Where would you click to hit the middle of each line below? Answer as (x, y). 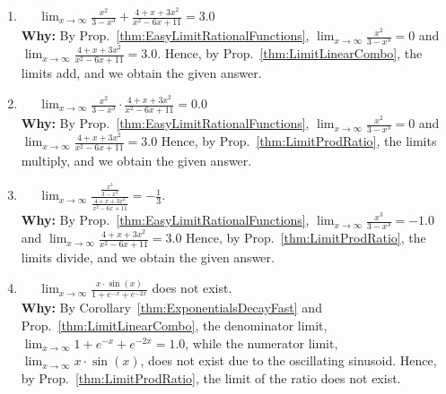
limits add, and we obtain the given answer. (141, 73)
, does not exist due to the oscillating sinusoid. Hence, (289, 360)
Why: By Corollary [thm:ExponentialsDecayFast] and (171, 308)
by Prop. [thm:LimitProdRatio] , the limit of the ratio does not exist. (211, 377)
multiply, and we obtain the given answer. (136, 161)
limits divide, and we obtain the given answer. (148, 257)
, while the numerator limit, (262, 343)
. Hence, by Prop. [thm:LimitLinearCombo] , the (290, 53)
